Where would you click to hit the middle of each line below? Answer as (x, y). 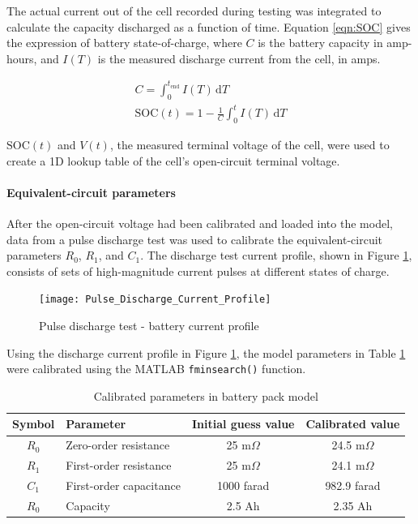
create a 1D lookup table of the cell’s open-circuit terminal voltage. (173, 160)
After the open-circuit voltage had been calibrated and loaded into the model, (200, 223)
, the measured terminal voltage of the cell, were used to (250, 145)
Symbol (34, 424)
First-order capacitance (123, 485)
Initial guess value (243, 424)
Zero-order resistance (118, 445)
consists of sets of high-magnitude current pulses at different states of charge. (198, 271)
